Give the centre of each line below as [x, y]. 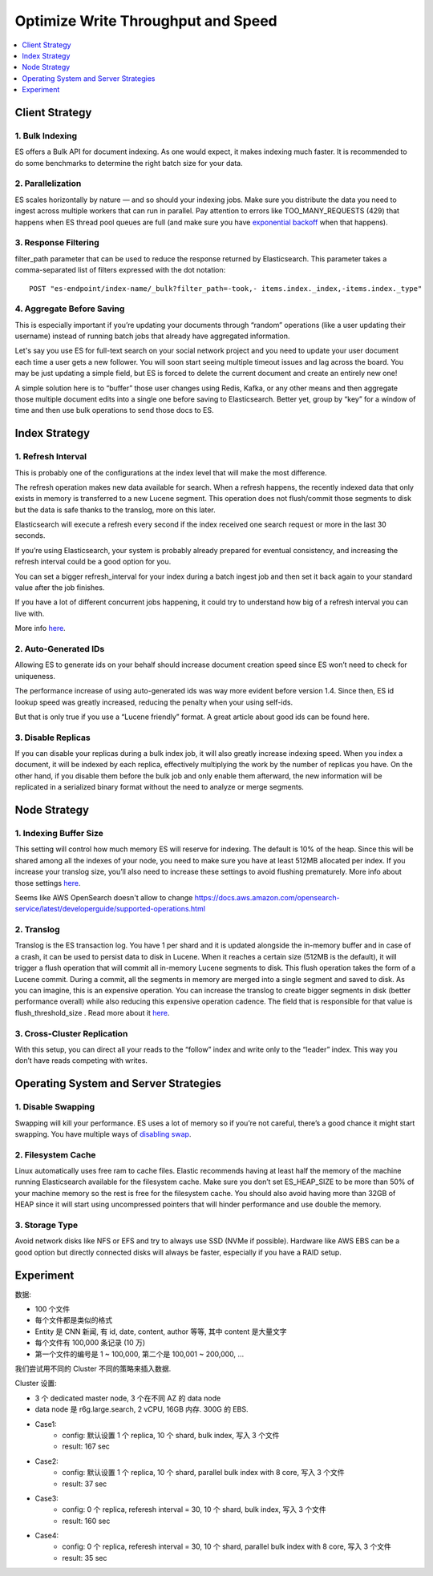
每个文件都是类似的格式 [73, 1320]
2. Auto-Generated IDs [60, 649]
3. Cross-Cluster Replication [71, 1033]
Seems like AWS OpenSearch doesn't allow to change [104, 897]
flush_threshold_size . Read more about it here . [92, 1012]
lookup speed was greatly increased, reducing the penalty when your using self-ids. [154, 702]
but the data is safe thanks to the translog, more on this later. [115, 510]
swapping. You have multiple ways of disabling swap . [103, 1134]
